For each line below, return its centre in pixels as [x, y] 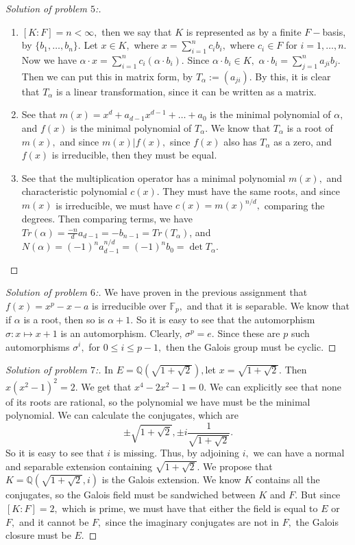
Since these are [249, 333]
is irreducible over [129, 305]
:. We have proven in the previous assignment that [201, 292]
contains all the [287, 479]
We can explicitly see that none [276, 386]
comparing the [294, 205]
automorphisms [38, 346]
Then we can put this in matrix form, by [107, 76]
